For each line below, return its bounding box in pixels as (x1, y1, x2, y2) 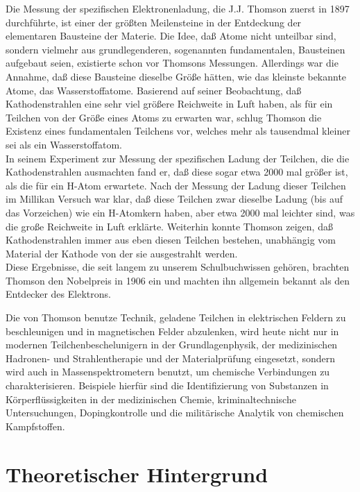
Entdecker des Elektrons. (6, 287, 111, 301)
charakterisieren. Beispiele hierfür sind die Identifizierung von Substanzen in (6, 378, 329, 393)
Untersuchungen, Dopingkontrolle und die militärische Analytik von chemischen (6, 405, 344, 420)
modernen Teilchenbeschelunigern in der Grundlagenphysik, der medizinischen (6, 337, 338, 352)
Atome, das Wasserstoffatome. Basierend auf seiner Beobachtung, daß (6, 83, 302, 97)
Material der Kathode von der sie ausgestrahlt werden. (6, 246, 238, 260)
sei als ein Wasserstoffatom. (6, 137, 122, 151)
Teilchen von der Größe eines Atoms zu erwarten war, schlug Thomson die (6, 110, 322, 124)
